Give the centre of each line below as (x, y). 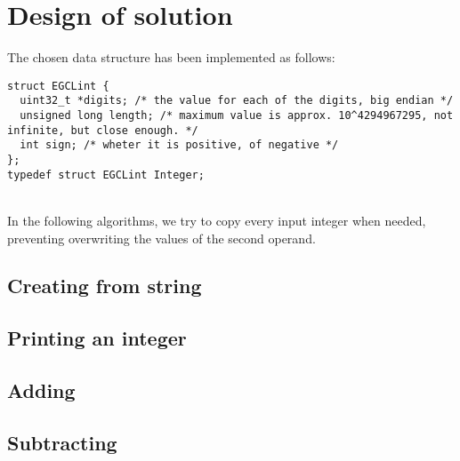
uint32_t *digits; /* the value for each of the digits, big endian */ (237, 101)
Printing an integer (97, 338)
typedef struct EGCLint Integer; (106, 175)
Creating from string (105, 286)
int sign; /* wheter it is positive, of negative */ (179, 145)
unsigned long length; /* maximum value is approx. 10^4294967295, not (237, 116)
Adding (41, 390)
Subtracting (62, 442)
